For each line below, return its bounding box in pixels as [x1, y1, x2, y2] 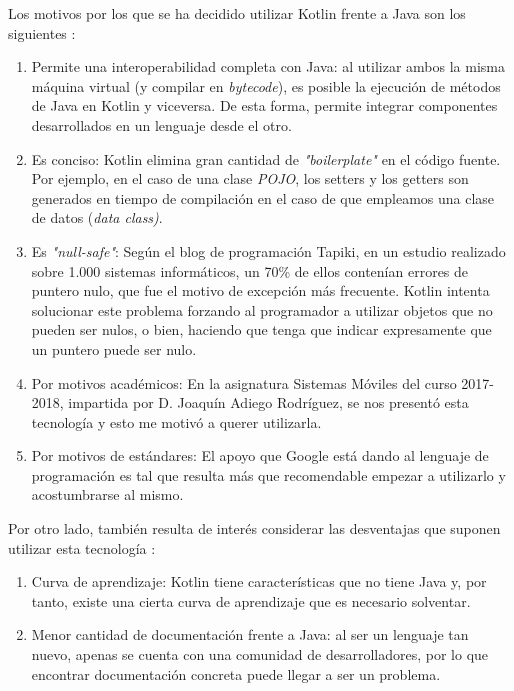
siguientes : [8, 22, 76, 43]
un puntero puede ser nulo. [31, 338, 197, 359]
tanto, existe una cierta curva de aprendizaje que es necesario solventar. [31, 590, 471, 611]
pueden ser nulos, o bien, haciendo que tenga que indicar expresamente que [31, 319, 492, 340]
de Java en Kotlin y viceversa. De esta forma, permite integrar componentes [31, 95, 498, 116]
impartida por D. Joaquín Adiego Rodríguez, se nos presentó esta [68, 392, 469, 413]
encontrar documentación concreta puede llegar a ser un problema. [31, 663, 441, 684]
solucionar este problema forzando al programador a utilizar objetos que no [31, 299, 493, 320]
